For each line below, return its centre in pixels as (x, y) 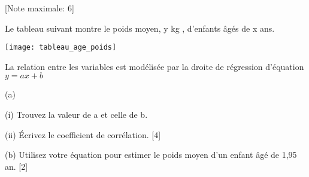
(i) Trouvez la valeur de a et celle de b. (76, 115)
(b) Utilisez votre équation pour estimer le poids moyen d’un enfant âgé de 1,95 (151, 155)
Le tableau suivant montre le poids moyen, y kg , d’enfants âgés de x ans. (140, 28)
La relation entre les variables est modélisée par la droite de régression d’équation (154, 66)
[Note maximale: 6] (40, 8)
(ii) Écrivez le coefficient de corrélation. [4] (83, 134)
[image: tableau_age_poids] (61, 48)
